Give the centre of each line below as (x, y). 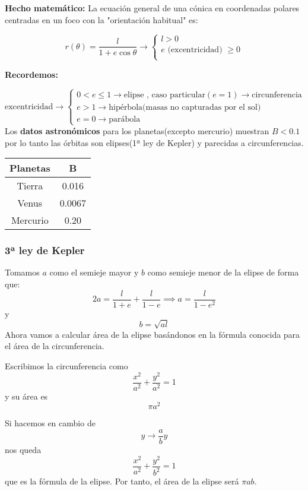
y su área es (26, 396)
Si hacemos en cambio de (50, 423)
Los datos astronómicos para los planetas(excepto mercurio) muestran (137, 130)
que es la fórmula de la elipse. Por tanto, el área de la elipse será (122, 481)
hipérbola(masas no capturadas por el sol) (185, 107)
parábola (125, 119)
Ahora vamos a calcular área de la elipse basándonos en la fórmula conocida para (153, 334)
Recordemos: (31, 74)
